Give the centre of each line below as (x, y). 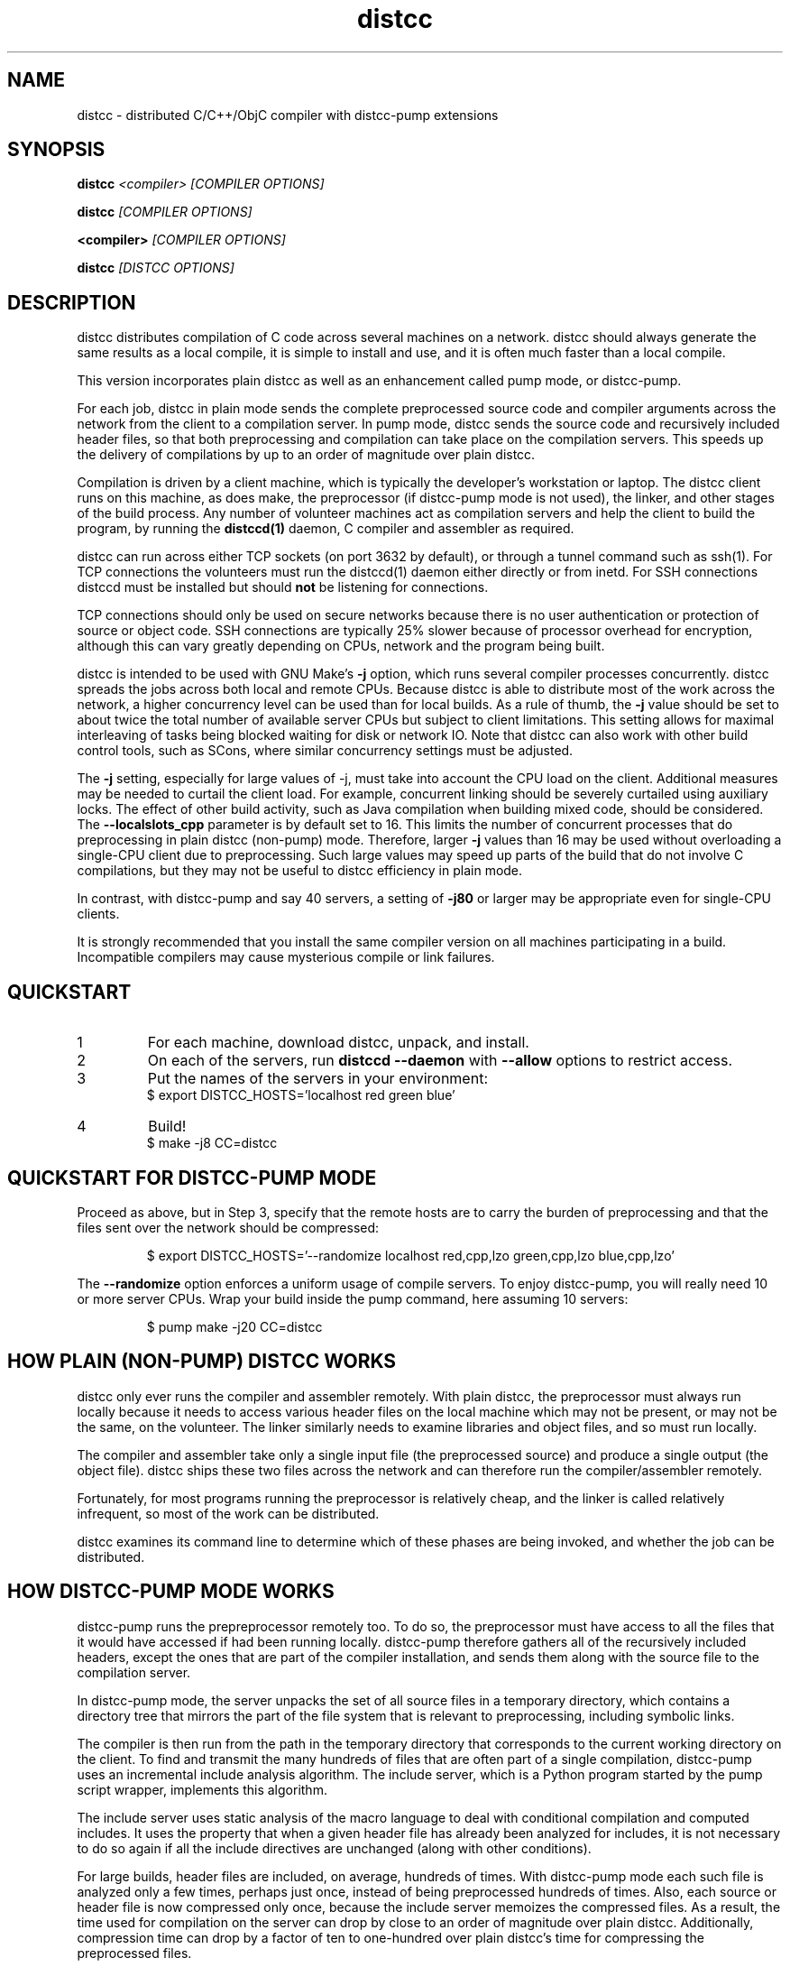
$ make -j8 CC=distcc (212, 1143)
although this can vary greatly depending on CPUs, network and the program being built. (341, 646)
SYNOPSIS (56, 150)
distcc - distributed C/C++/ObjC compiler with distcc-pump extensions (288, 115)
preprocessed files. (134, 1953)
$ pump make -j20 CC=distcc (234, 1326)
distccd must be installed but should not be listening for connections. (283, 587)
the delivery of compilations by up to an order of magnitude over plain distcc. (306, 455)
